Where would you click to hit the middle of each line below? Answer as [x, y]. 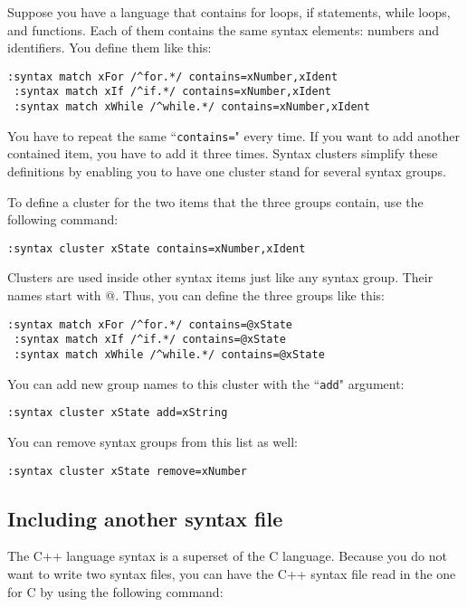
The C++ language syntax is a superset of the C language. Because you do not [227, 556]
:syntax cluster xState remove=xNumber [127, 471]
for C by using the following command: [115, 591]
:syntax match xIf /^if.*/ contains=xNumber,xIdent [172, 92]
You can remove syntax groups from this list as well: [152, 441]
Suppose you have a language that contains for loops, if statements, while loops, [229, 12]
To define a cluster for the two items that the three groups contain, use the [215, 201]
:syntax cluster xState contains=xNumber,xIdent [157, 248]
